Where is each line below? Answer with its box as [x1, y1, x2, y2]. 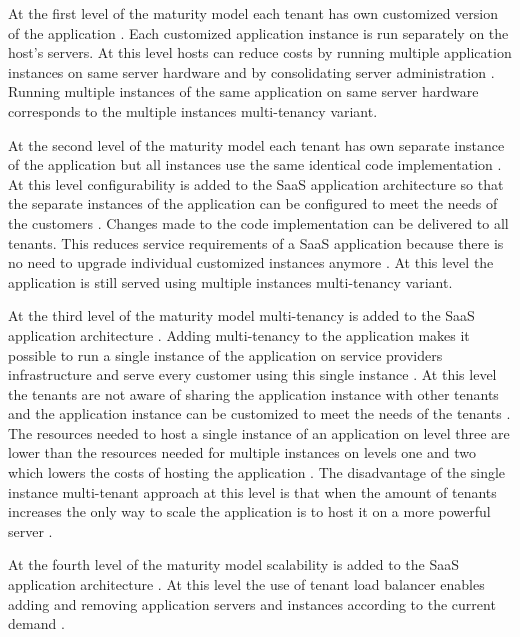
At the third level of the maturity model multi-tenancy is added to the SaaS [8, 305, 475, 326]
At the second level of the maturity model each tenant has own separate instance [8, 134, 505, 155]
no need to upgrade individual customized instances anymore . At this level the [8, 252, 494, 273]
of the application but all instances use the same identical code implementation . [8, 154, 502, 175]
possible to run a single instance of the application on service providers [8, 344, 443, 365]
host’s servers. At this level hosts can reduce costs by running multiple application [8, 42, 512, 63]
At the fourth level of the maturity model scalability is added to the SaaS [8, 554, 459, 575]
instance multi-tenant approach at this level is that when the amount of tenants [8, 481, 497, 502]
